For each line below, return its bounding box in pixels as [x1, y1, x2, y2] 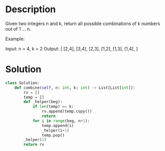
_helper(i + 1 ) [41, 128, 70, 133]
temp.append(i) [41, 123, 74, 128]
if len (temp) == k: [32, 104, 74, 109]
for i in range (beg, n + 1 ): [32, 118, 90, 123]
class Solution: [5, 80, 40, 85]
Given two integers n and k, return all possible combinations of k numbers [5, 20, 160, 27]
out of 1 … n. [5, 26, 32, 32]
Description [5, 4, 56, 15]
